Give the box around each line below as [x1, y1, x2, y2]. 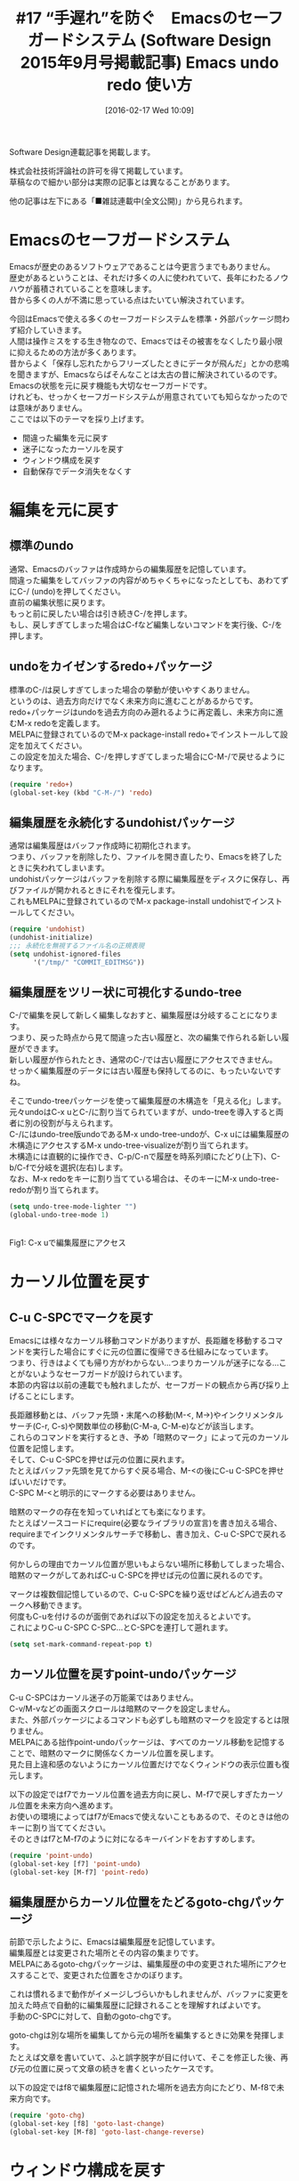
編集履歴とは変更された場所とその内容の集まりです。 [9, 1948, 204, 1959]
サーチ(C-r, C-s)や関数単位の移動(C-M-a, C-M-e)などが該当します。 [9, 1421, 259, 1432]
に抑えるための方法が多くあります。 [9, 346, 141, 357]
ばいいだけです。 [9, 1476, 71, 1487]
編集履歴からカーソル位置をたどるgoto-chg [9, 1894, 250, 1910]
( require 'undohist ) [9, 925, 86, 934]
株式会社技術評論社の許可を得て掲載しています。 [9, 166, 189, 176]
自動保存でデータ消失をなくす [21, 465, 132, 476]
